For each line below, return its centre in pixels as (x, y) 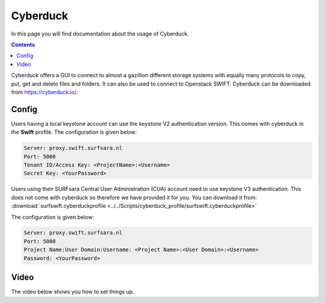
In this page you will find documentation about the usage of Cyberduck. (100, 34)
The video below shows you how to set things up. (73, 292)
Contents (23, 45)
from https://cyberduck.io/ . (45, 92)
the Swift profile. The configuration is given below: (74, 132)
